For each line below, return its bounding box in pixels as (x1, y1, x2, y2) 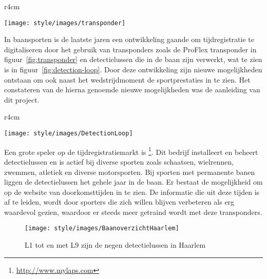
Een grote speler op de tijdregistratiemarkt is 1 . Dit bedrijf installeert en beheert (4, 145, 258, 157)
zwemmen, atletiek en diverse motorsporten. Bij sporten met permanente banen (4, 166, 255, 177)
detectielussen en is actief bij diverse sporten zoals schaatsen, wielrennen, (4, 156, 234, 167)
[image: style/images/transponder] (4, 19, 126, 27)
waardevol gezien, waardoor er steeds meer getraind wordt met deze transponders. (4, 206, 262, 217)
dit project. (4, 94, 40, 105)
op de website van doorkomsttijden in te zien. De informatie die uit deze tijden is (4, 186, 260, 197)
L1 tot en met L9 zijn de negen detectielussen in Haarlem (25, 240, 206, 250)
